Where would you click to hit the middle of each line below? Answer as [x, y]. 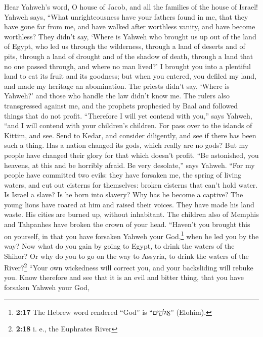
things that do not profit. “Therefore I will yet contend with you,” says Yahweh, [128, 115]
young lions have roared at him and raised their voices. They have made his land [129, 204]
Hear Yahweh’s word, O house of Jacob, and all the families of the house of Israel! [131, 7]
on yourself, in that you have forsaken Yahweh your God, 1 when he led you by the [131, 235]
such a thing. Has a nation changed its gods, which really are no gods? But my [126, 145]
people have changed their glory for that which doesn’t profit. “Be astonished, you [131, 155]
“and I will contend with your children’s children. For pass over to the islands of [128, 125]
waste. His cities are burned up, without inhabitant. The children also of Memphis [131, 214]
